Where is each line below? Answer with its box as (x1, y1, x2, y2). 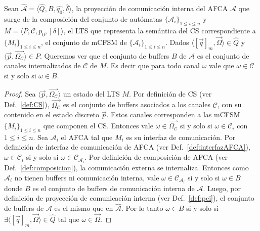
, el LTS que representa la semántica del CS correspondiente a (63, 25, 256, 35)
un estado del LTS (63, 88, 120, 99)
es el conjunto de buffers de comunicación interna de (32, 182, 195, 193)
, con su (217, 99, 242, 110)
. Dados (165, 36, 189, 47)
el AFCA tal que (61, 131, 113, 142)
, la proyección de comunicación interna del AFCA (71, 3, 228, 14)
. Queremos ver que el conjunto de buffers (40, 50, 169, 61)
